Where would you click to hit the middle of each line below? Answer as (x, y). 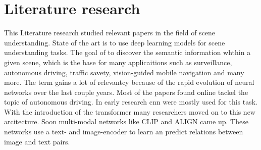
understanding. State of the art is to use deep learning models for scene (115, 42)
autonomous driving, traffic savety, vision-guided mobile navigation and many (124, 72)
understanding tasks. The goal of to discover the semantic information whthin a (127, 52)
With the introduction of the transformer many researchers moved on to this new (130, 111)
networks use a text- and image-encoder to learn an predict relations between (124, 132)
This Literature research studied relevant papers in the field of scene (110, 33)
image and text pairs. (37, 141)
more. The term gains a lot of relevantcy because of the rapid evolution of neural (129, 82)
